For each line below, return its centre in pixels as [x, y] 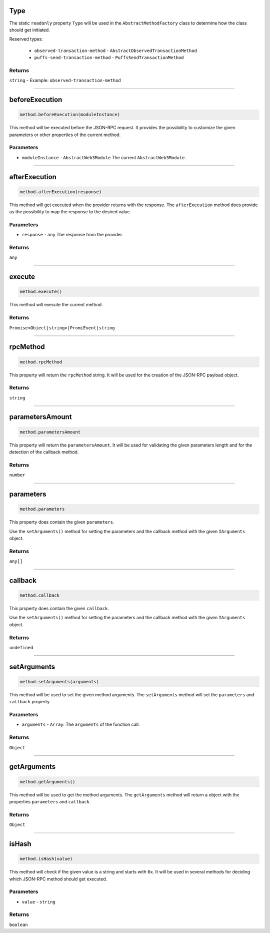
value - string [39, 901]
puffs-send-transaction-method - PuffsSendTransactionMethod [109, 58]
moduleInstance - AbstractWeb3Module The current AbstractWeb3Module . [104, 157]
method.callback [40, 595]
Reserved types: [26, 39]
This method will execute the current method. [56, 305]
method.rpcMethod [41, 362]
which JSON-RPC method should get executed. [58, 879]
